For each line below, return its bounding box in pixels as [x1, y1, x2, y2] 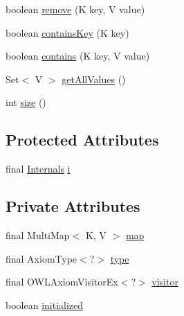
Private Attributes [6, 195, 140, 217]
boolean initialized [6, 297, 84, 312]
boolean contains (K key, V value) [6, 49, 150, 63]
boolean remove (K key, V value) [6, 2, 145, 16]
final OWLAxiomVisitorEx [6, 274, 118, 289]
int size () [6, 95, 46, 109]
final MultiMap [6, 227, 70, 242]
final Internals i [6, 161, 71, 176]
